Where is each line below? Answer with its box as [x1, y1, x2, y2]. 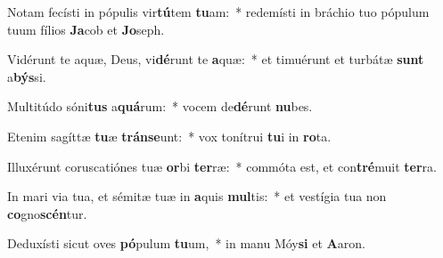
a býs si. [7, 67, 46, 85]
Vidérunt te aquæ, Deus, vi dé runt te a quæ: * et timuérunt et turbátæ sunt [7, 50, 424, 69]
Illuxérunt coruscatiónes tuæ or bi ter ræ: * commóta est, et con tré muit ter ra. [7, 157, 437, 175]
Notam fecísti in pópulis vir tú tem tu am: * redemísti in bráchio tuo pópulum [7, 3, 430, 20]
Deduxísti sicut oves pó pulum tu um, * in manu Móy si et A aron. [7, 234, 365, 253]
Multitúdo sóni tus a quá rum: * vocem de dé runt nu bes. [7, 97, 313, 116]
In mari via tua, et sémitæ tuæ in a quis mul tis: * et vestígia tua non [7, 187, 387, 206]
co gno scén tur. [7, 204, 87, 222]
